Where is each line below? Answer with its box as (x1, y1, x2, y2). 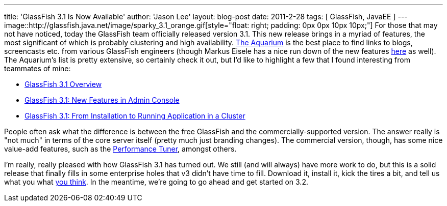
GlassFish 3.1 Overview (24, 80, 102, 89)
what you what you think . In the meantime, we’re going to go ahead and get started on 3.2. (4, 178, 308, 186)
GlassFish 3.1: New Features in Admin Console (24, 96, 180, 104)
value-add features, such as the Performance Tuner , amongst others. (4, 144, 237, 153)
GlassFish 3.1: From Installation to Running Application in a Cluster (24, 111, 245, 120)
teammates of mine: (4, 64, 71, 73)
